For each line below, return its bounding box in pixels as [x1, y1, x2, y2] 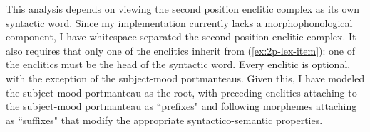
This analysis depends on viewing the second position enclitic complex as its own [6, 1, 360, 16]
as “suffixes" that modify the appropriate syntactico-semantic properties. [6, 112, 323, 127]
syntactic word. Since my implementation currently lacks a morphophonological [6, 15, 353, 30]
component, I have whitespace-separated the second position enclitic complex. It [6, 29, 356, 44]
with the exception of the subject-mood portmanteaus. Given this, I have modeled [6, 70, 365, 85]
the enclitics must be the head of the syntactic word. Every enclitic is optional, [6, 57, 351, 72]
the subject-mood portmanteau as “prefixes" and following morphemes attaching [6, 99, 357, 114]
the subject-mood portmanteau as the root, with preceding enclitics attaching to [6, 84, 357, 99]
